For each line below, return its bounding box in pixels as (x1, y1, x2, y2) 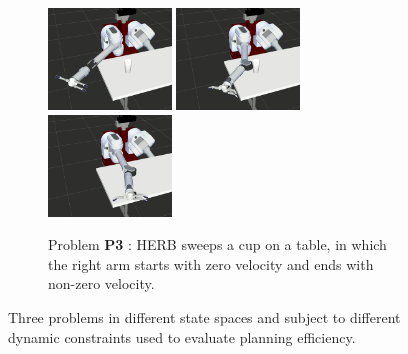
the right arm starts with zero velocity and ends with (48, 253, 374, 274)
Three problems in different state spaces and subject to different (8, 307, 401, 328)
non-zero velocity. (48, 273, 155, 294)
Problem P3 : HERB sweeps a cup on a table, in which (48, 234, 387, 255)
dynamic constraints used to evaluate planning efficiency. (8, 326, 356, 347)
